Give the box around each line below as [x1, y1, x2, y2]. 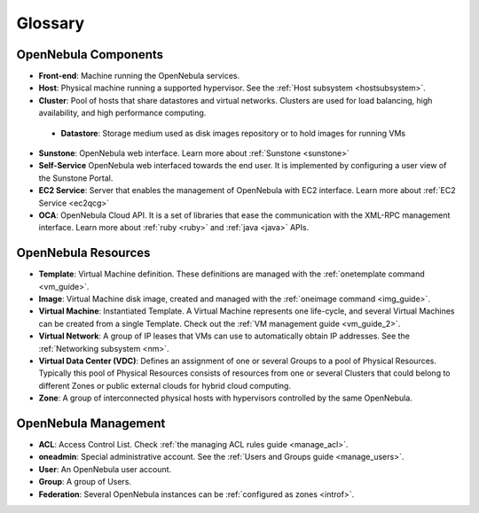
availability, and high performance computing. [38, 107, 207, 119]
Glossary [16, 13, 85, 33]
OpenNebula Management [16, 416, 166, 431]
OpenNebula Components [16, 47, 164, 62]
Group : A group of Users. [38, 477, 132, 487]
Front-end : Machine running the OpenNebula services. [38, 71, 240, 82]
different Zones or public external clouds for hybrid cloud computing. [38, 380, 292, 391]
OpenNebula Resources [16, 245, 151, 260]
